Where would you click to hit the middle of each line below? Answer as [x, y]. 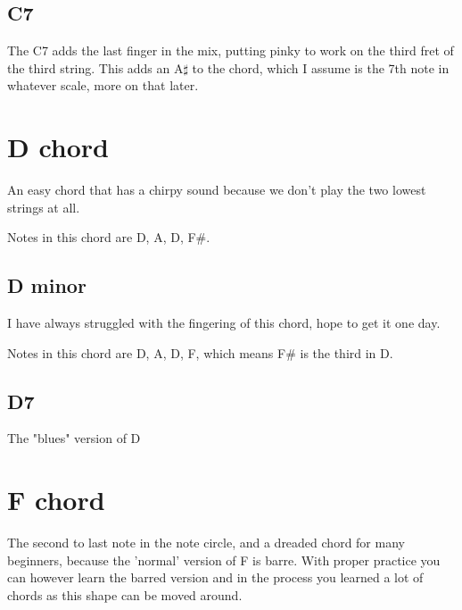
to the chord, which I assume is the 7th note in [321, 67]
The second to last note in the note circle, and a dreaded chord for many [206, 543]
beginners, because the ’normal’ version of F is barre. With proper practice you [224, 560]
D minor [47, 285]
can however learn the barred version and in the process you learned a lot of [215, 577]
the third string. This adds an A [95, 67]
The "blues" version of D [74, 438]
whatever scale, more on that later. [103, 85]
